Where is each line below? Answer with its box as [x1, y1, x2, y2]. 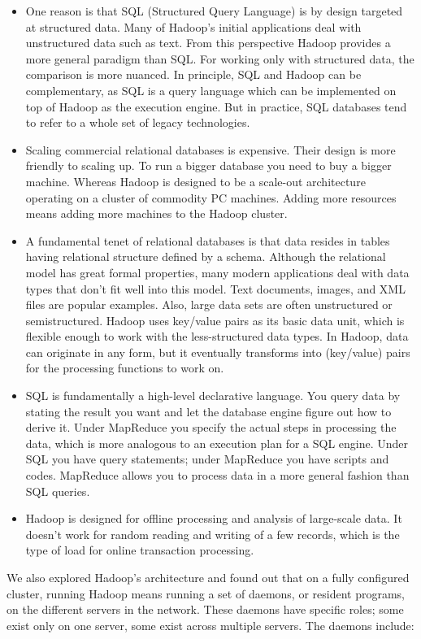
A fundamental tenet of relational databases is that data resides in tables [25, 232, 390, 249]
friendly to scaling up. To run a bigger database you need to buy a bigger [25, 157, 392, 174]
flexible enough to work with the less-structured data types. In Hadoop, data [25, 328, 409, 345]
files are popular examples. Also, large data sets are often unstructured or [25, 296, 393, 313]
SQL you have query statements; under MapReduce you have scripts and [25, 450, 389, 467]
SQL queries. [25, 482, 90, 499]
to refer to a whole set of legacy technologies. [25, 114, 250, 131]
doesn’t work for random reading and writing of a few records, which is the [25, 525, 400, 542]
